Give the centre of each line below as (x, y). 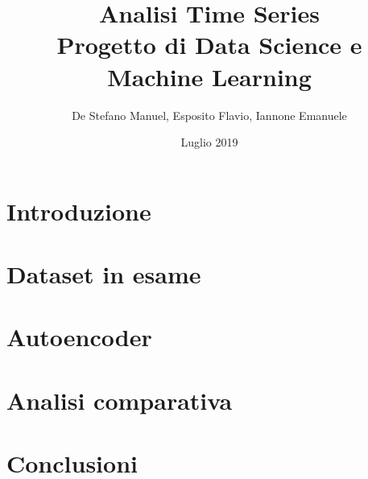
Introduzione (79, 211)
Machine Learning (209, 76)
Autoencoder (79, 337)
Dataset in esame (104, 274)
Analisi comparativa (120, 400)
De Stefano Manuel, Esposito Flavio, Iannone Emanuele (209, 115)
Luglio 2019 (209, 142)
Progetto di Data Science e (209, 45)
